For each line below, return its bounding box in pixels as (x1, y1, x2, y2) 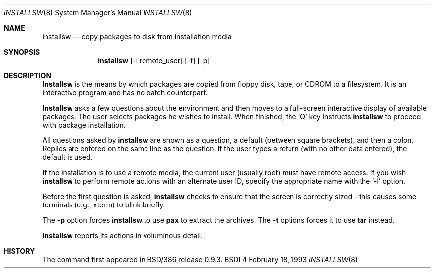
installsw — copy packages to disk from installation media (42, 32, 232, 41)
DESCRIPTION (4, 71, 52, 80)
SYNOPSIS (4, 48, 40, 56)
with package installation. (42, 121, 126, 129)
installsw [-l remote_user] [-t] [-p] (98, 56, 210, 65)
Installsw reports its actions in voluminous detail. (42, 231, 203, 240)
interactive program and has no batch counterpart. (42, 88, 208, 97)
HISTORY (4, 247, 35, 255)
